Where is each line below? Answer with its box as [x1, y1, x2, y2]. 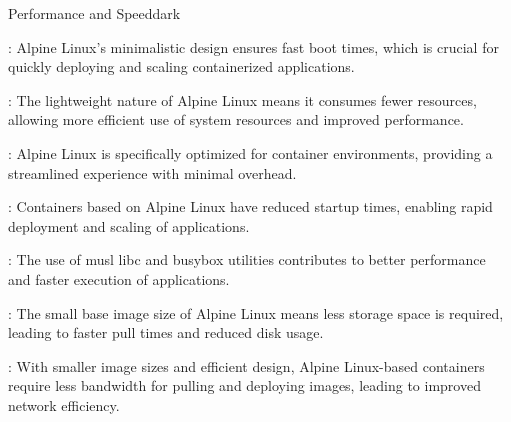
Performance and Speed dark [8, 3, 181, 23]
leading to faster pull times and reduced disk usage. [8, 322, 324, 343]
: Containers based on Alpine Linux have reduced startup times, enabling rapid [8, 196, 493, 217]
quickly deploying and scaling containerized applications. [8, 56, 355, 77]
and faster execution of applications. [8, 268, 230, 289]
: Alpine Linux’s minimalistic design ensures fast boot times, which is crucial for [8, 36, 499, 57]
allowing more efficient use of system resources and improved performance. [8, 109, 464, 130]
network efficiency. [8, 394, 120, 415]
